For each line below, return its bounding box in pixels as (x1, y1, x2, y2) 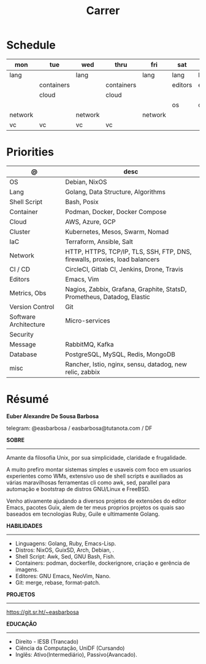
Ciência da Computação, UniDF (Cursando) (15, 644, 125, 652)
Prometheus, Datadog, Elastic (65, 292, 150, 301)
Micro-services (65, 316, 110, 325)
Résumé (6, 392, 49, 406)
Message (9, 340, 36, 348)
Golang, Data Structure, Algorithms (65, 188, 166, 196)
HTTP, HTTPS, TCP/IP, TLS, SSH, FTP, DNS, (65, 247, 192, 256)
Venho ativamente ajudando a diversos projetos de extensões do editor (6, 497, 187, 505)
